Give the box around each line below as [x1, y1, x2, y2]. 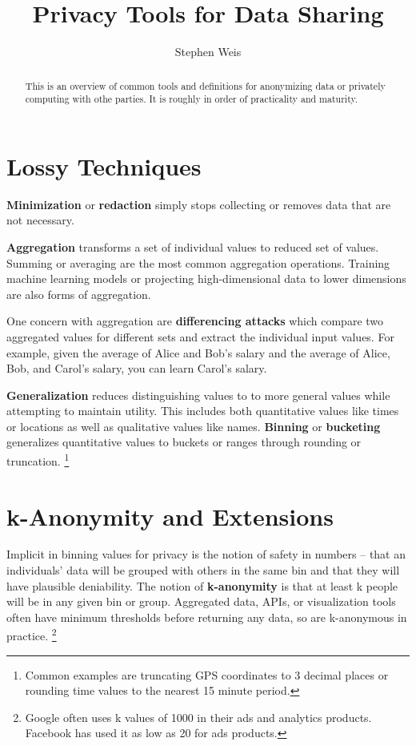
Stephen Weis [174, 43, 242, 60]
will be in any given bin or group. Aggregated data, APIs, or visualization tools [6, 593, 396, 610]
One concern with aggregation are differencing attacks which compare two [6, 313, 384, 329]
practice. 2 [6, 625, 57, 644]
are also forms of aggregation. [6, 285, 151, 302]
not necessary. [6, 212, 74, 228]
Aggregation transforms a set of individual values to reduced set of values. [6, 238, 379, 255]
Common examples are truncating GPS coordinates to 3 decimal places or [25, 666, 389, 683]
